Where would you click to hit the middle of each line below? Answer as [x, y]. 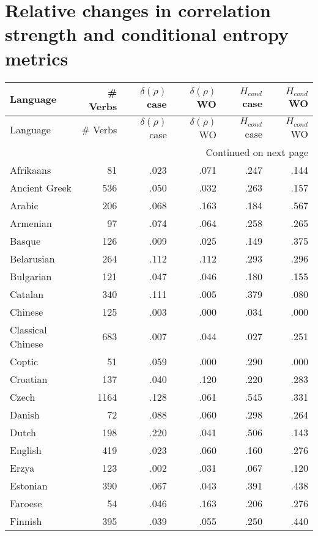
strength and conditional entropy [147, 34]
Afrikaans [31, 169]
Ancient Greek [41, 187]
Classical [28, 329]
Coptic [24, 361]
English [26, 450]
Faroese [26, 503]
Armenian [31, 223]
